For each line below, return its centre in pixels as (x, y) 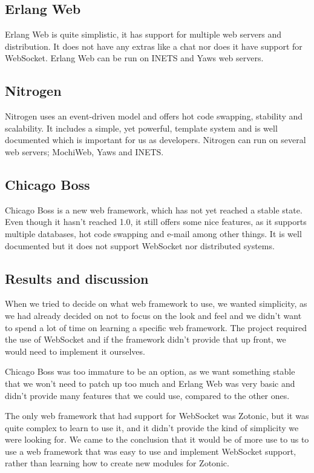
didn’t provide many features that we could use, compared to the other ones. (147, 395)
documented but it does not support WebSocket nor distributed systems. (140, 245)
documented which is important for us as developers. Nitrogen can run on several (155, 140)
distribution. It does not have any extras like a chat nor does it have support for (154, 46)
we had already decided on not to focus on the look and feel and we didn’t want (153, 315)
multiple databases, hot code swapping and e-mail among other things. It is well (153, 233)
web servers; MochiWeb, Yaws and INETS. (84, 151)
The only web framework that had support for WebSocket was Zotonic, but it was (157, 416)
